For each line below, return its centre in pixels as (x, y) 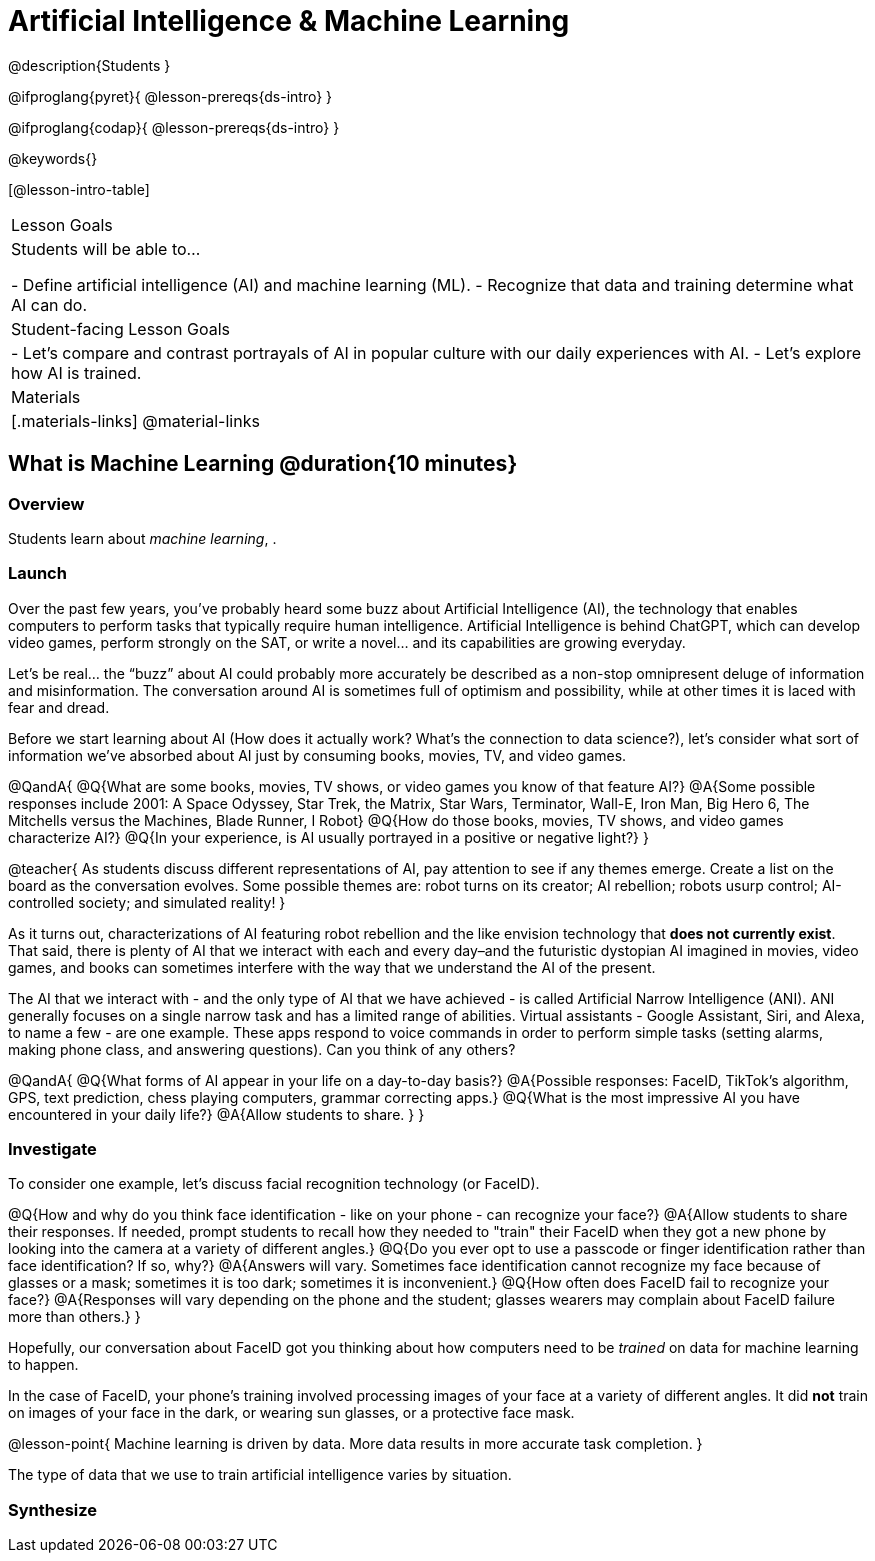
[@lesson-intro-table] (79, 189)
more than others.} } (74, 1317)
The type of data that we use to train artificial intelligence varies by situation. (260, 1475)
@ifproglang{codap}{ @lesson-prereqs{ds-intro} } (174, 127)
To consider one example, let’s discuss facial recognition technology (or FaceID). (274, 1184)
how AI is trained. (76, 372)
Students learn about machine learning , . (142, 538)
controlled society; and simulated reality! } (147, 902)
